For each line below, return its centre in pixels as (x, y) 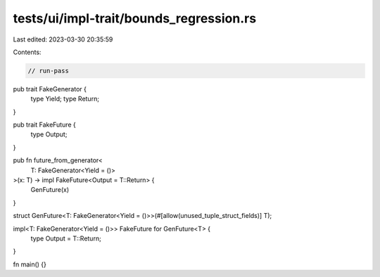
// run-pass (49, 71)
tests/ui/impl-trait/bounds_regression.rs (135, 18)
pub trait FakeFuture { (45, 125)
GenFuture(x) (50, 190)
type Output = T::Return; (66, 238)
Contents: (27, 52)
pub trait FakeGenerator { (50, 89)
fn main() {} (30, 264)
